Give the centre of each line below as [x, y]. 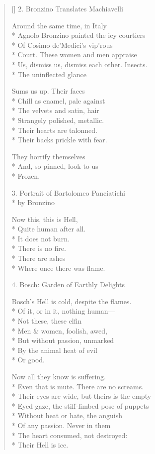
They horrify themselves [48, 156]
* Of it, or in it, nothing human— [63, 311]
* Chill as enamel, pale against [58, 100]
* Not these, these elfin [47, 321]
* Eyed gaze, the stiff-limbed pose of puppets [80, 405]
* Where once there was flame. [58, 268]
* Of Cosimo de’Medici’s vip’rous [62, 45]
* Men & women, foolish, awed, [59, 330]
